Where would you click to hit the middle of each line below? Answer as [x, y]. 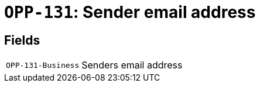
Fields [22, 40]
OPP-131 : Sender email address [130, 12]
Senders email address [132, 65]
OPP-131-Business [43, 65]
